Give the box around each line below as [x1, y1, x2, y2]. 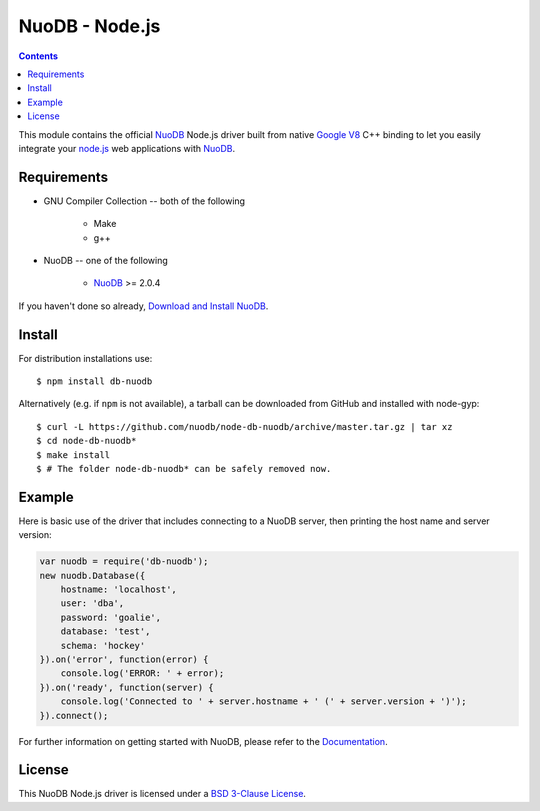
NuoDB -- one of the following [43, 254, 169, 266]
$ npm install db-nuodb [36, 376, 153, 387]
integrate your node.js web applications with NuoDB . [18, 142, 235, 154]
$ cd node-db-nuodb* [36, 435, 137, 447]
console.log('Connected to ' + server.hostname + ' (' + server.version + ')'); [60, 696, 467, 707]
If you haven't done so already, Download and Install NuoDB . [18, 300, 269, 312]
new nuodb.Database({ [39, 570, 146, 581]
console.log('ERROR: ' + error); [60, 668, 225, 679]
